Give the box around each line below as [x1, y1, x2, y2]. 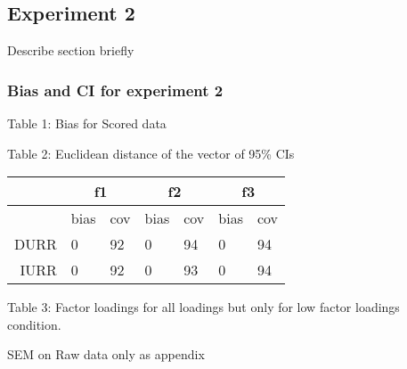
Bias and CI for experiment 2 [7, 78, 224, 101]
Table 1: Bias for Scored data [7, 114, 167, 133]
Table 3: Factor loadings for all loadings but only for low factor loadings [7, 298, 400, 316]
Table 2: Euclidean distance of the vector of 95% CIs [7, 143, 295, 162]
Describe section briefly [7, 41, 134, 60]
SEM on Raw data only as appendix [7, 345, 205, 364]
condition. [7, 315, 61, 333]
